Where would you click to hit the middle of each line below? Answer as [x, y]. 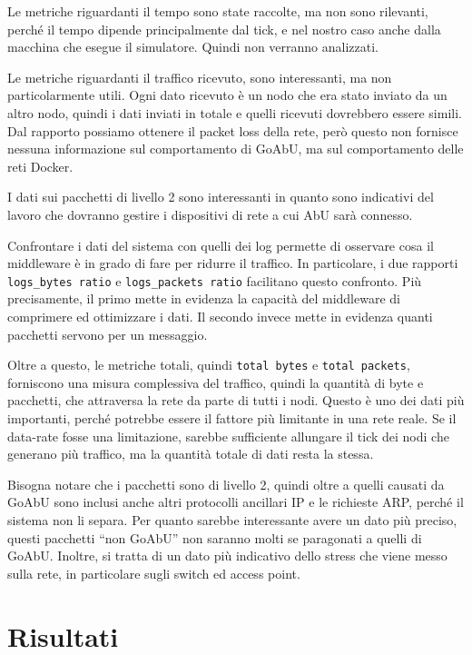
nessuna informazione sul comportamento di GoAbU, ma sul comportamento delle [236, 149]
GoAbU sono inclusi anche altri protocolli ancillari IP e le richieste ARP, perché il [236, 502]
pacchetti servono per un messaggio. [108, 334]
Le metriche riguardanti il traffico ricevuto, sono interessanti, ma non [200, 77]
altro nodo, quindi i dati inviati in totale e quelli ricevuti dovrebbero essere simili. [235, 112]
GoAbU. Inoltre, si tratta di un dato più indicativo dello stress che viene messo [227, 556]
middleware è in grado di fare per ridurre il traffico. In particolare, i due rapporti [233, 263]
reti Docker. [40, 166]
